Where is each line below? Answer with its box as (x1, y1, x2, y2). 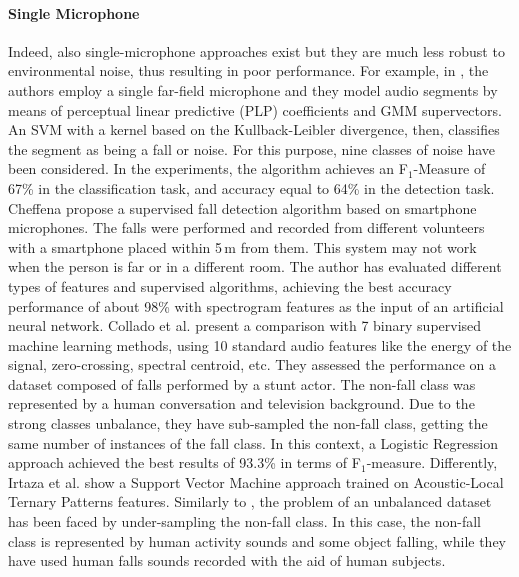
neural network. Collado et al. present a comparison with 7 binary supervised (8, 315, 482, 336)
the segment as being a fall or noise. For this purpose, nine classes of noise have (8, 138, 496, 159)
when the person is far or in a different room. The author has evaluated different (8, 256, 502, 277)
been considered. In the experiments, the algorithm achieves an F (8, 158, 408, 179)
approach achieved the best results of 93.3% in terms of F (8, 452, 361, 473)
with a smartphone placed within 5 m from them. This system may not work (8, 236, 477, 257)
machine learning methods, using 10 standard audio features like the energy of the (8, 334, 512, 355)
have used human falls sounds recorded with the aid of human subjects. (8, 550, 446, 571)
